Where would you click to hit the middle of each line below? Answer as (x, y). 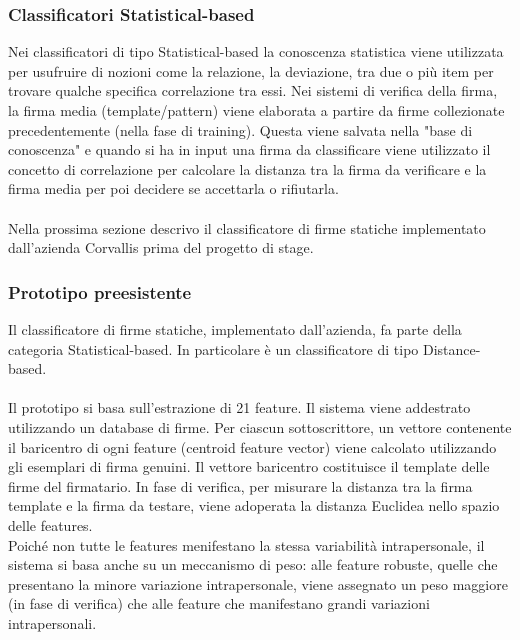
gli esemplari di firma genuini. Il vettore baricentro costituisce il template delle (249, 466)
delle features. (50, 524)
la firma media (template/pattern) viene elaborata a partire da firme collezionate (256, 110)
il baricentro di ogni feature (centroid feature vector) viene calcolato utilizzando (252, 446)
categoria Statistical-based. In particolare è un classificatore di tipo (213, 348)
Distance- (452, 348)
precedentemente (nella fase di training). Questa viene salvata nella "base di (240, 129)
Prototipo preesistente (100, 291)
